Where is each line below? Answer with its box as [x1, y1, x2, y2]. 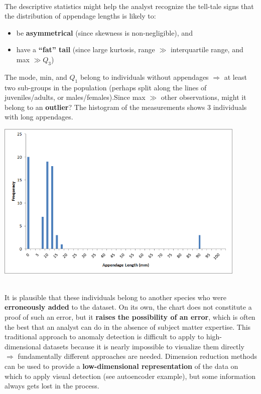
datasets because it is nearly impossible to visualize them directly [43, 341, 244, 351]
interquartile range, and [170, 44, 243, 55]
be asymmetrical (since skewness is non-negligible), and [16, 27, 193, 38]
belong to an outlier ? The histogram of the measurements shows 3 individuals [5, 101, 247, 112]
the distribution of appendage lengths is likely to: [5, 11, 156, 21]
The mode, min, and [5, 71, 67, 82]
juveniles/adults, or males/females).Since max [5, 92, 146, 102]
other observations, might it [161, 92, 246, 102]
